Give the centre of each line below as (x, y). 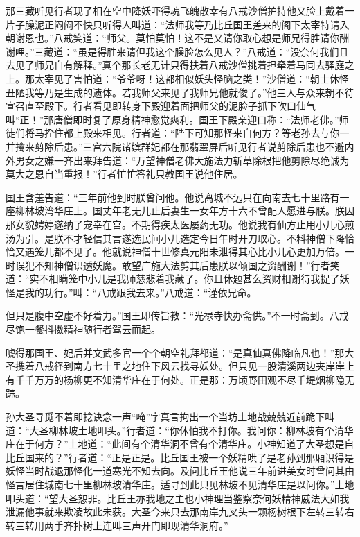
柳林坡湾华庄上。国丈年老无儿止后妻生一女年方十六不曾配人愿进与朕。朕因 (184, 211)
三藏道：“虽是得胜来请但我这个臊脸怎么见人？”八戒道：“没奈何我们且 (191, 51)
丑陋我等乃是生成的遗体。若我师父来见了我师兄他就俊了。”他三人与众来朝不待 (180, 92)
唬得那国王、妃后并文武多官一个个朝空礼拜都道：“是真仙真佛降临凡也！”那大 (180, 352)
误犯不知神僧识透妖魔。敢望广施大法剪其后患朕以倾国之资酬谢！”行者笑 (177, 265)
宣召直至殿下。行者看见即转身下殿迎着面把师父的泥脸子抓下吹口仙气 (161, 106)
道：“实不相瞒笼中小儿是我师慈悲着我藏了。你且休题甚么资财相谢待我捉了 (173, 279)
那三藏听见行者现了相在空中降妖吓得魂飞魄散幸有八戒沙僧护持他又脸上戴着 (175, 10)
